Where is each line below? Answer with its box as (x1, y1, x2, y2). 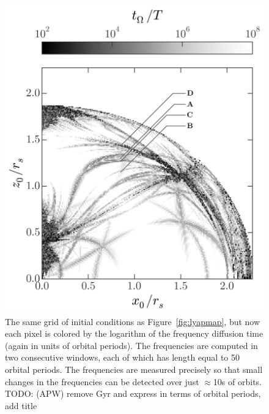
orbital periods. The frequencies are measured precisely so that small (5, 362, 263, 375)
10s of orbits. (213, 375, 262, 388)
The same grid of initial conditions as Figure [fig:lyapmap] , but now (5, 315, 260, 328)
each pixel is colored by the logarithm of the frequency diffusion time (5, 327, 263, 340)
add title (5, 399, 37, 412)
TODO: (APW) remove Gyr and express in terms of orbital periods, (5, 387, 261, 400)
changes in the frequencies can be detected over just (5, 375, 199, 388)
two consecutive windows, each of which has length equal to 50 (5, 351, 240, 364)
